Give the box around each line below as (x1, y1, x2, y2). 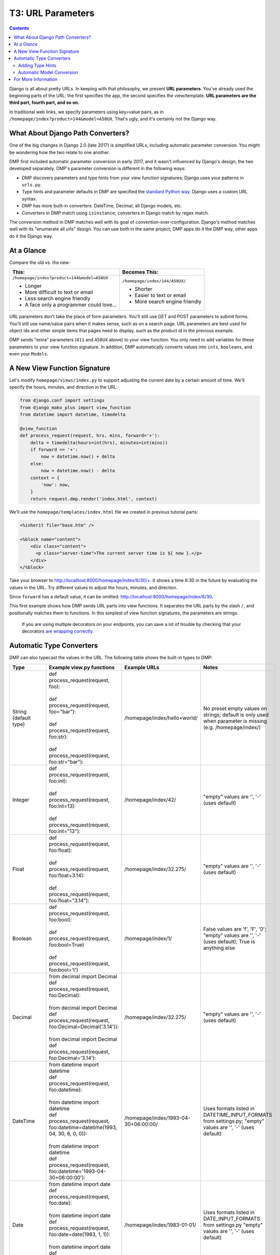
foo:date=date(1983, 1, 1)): (49, 1230, 110, 1237)
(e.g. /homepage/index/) (203, 723, 261, 730)
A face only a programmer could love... (25, 301, 117, 308)
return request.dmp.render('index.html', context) (30, 496, 157, 501)
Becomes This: (122, 269, 159, 276)
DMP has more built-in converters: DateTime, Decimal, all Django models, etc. (22, 203, 182, 209)
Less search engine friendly (25, 295, 91, 302)
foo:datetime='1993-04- (49, 1168, 106, 1175)
